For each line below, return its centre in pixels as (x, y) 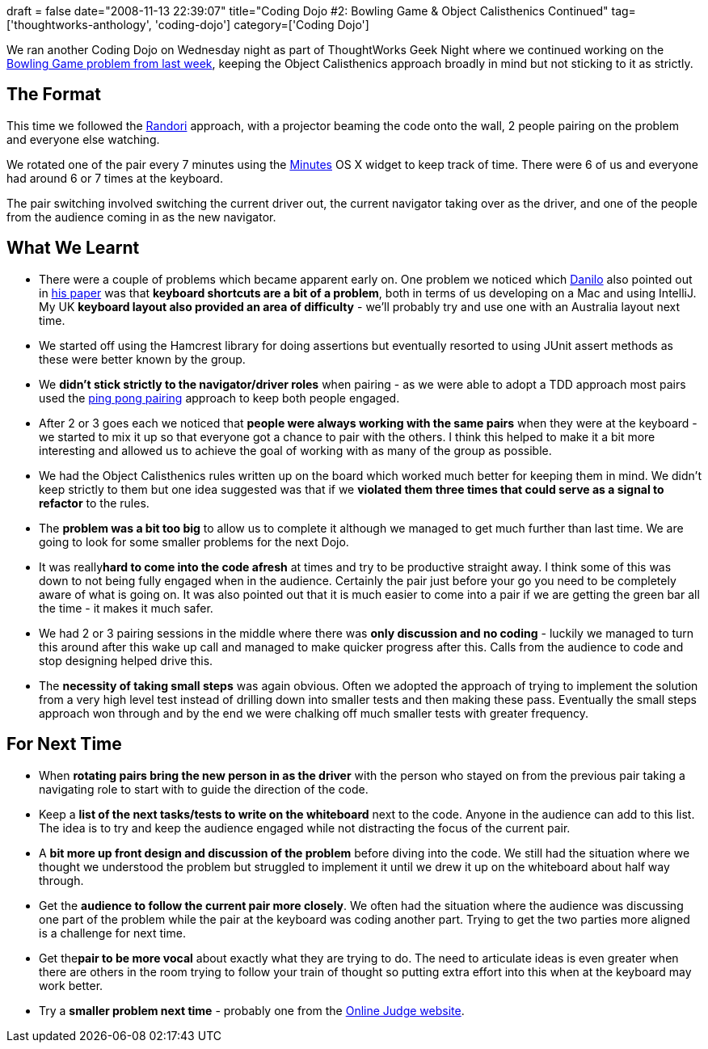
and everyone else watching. (83, 139)
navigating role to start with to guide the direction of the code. (204, 789)
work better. (71, 985)
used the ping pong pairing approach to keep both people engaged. (219, 398)
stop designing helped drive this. (126, 660)
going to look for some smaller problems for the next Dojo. (194, 541)
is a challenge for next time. (112, 933)
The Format (54, 95)
